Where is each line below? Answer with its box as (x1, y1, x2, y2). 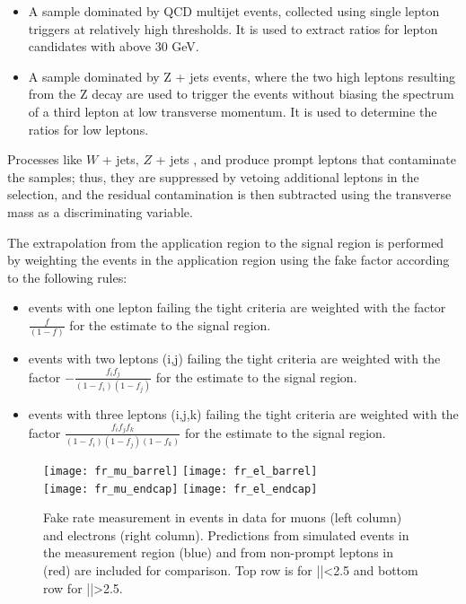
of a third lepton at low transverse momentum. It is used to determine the (28, 101, 437, 120)
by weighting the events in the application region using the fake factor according (7, 250, 450, 269)
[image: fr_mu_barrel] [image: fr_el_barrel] (43, 464, 318, 477)
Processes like (7, 150, 83, 169)
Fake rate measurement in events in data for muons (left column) (43, 508, 402, 527)
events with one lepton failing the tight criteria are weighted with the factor (28, 298, 446, 317)
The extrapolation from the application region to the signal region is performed (7, 232, 444, 251)
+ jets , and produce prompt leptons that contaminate (155, 150, 456, 169)
